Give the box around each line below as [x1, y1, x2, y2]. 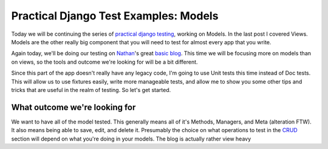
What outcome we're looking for [11, 102, 136, 112]
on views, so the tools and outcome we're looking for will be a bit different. [11, 58, 198, 65]
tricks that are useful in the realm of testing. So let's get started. [11, 86, 171, 93]
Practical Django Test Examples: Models [11, 9, 219, 22]
